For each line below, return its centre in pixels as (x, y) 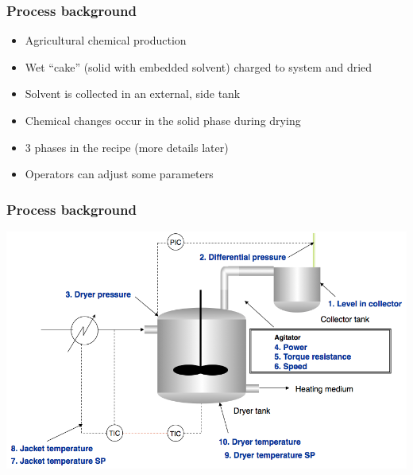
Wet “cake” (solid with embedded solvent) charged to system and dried (199, 66)
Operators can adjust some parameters (119, 174)
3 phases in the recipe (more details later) (127, 147)
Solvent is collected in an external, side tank (133, 93)
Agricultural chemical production (106, 40)
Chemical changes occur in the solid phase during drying (163, 120)
